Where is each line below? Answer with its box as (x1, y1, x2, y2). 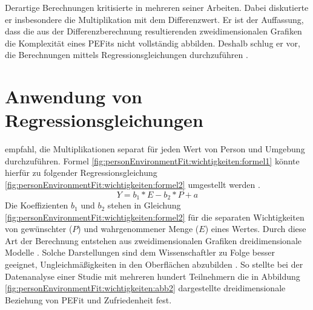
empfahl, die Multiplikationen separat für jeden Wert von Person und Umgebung (5, 143, 305, 155)
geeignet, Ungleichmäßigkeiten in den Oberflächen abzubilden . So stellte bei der (5, 258, 303, 271)
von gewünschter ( (5, 222, 73, 235)
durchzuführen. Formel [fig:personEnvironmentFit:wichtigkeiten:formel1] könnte (5, 154, 300, 167)
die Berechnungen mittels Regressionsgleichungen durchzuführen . (5, 48, 248, 61)
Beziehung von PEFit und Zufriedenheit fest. (5, 293, 172, 306)
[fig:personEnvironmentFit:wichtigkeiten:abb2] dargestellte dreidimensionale (5, 282, 286, 294)
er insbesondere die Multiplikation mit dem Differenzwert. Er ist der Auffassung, (5, 13, 304, 25)
